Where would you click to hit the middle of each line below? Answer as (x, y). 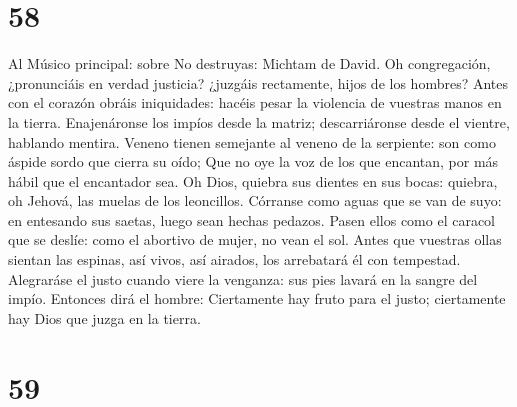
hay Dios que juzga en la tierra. (104, 317)
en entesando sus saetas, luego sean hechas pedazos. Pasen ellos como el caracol (252, 219)
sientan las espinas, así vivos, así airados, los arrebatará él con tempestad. (234, 259)
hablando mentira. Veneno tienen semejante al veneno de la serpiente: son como (252, 141)
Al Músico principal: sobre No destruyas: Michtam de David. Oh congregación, (249, 63)
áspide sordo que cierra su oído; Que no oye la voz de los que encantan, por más (253, 161)
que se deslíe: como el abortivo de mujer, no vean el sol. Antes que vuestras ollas (255, 239)
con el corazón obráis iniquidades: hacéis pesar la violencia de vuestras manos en (255, 102)
